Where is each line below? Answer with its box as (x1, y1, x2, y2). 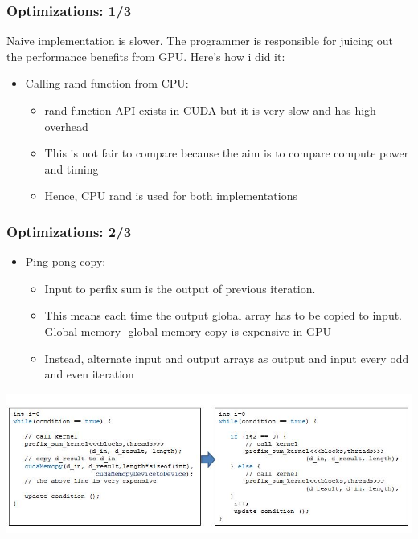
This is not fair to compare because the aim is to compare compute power (44, 145, 409, 161)
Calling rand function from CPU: (25, 75, 189, 92)
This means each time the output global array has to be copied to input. (44, 307, 403, 324)
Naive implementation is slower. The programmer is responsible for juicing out (6, 32, 393, 49)
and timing (44, 160, 99, 177)
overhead (44, 117, 88, 134)
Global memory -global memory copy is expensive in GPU (44, 322, 332, 339)
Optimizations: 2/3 (6, 221, 132, 241)
